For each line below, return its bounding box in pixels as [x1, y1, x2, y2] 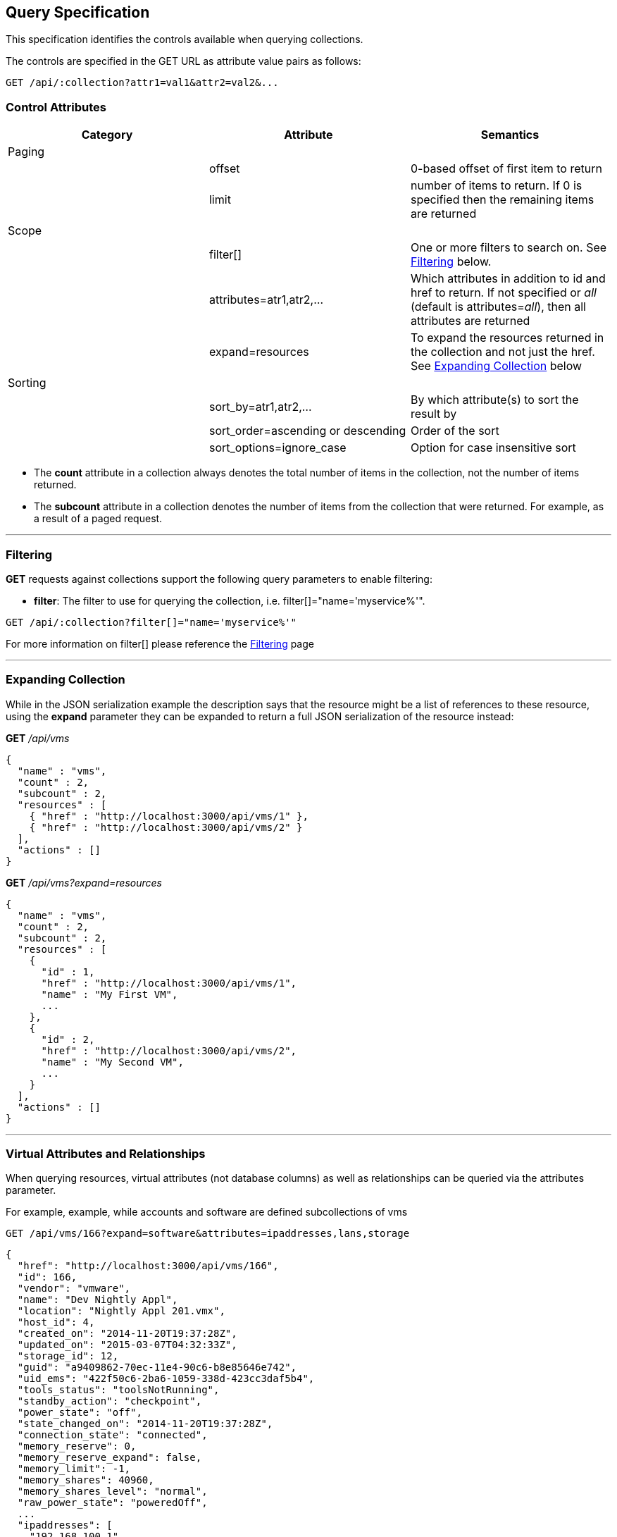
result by [410, 407, 457, 421]
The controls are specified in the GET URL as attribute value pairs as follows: [6, 55, 361, 68]
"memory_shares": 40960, [17, 1474, 154, 1486]
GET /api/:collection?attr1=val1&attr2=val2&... [6, 77, 279, 89]
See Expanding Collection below [410, 359, 582, 374]
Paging [8, 144, 45, 159]
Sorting [8, 376, 46, 390]
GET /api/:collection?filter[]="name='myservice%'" [6, 616, 297, 628]
